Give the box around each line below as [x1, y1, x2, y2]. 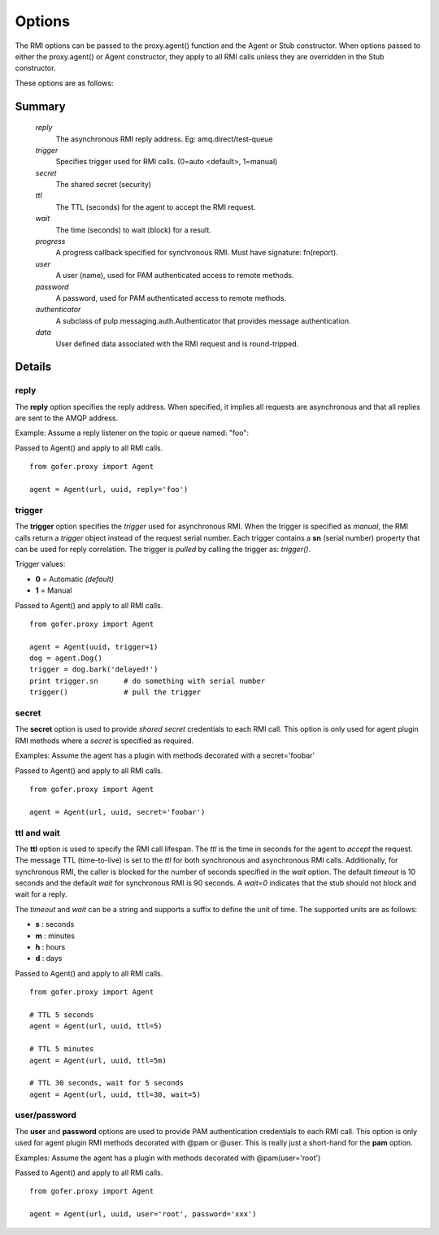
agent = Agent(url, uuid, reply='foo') [29, 485, 189, 494]
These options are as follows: [15, 78, 114, 88]
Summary [15, 99, 66, 113]
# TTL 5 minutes [29, 1045, 94, 1054]
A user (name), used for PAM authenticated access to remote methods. [55, 271, 294, 280]
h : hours [35, 942, 66, 952]
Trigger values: [15, 559, 66, 569]
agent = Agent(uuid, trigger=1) [29, 642, 159, 651]
